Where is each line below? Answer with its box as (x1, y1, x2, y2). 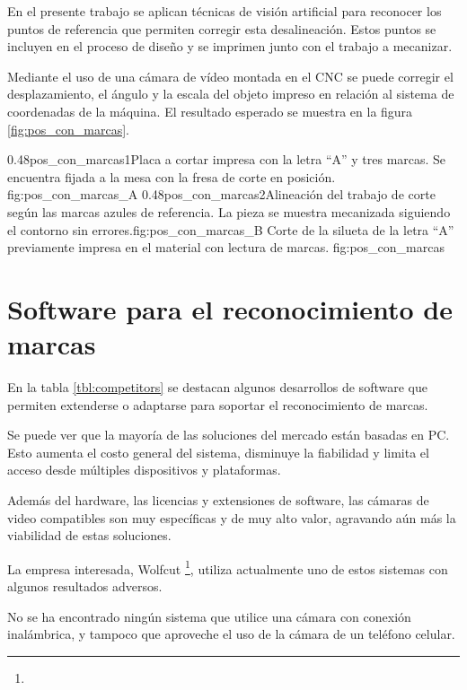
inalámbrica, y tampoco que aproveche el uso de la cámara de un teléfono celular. (7, 624, 455, 643)
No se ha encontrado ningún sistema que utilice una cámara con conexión (7, 607, 411, 625)
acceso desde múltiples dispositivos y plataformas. (7, 460, 281, 479)
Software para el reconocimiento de (7, 290, 453, 327)
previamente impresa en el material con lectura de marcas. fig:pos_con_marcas (7, 238, 445, 257)
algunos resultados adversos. (7, 577, 163, 596)
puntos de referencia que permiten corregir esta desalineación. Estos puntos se (7, 19, 436, 38)
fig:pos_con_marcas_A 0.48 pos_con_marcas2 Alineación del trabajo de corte (7, 185, 436, 204)
